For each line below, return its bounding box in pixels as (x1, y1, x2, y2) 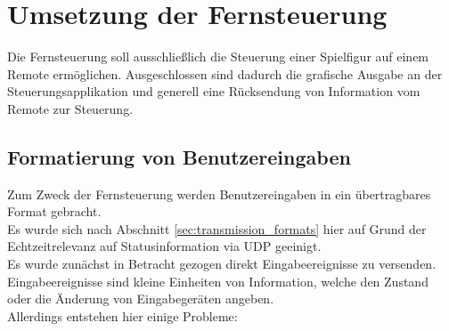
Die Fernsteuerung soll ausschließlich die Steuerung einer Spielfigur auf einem (7, 47, 429, 66)
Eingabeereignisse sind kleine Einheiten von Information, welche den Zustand (7, 271, 429, 290)
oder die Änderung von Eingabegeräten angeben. (7, 289, 274, 308)
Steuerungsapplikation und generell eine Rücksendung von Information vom (7, 82, 420, 101)
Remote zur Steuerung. (7, 99, 134, 117)
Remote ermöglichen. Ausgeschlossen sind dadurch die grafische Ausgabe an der (7, 64, 443, 83)
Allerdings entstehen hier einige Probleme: (7, 306, 238, 325)
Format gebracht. (7, 202, 102, 221)
